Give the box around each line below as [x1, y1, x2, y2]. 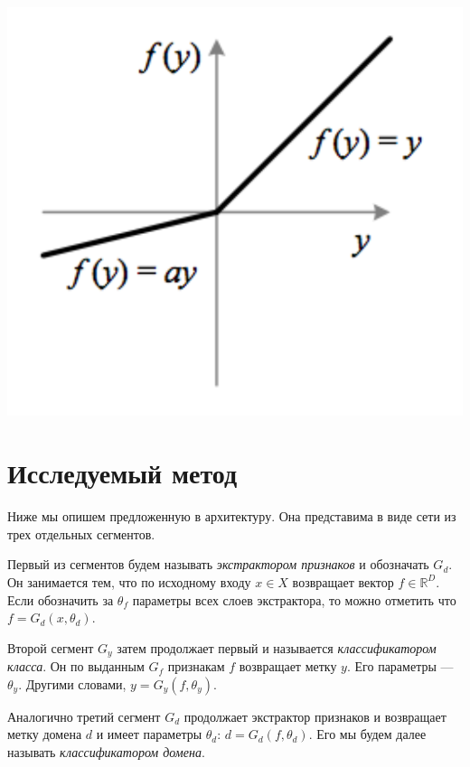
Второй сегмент [7, 638, 94, 657]
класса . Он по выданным [7, 657, 145, 676]
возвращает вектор [292, 572, 394, 591]
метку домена [7, 725, 82, 744]
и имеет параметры [96, 725, 202, 744]
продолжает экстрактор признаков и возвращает [183, 706, 446, 725]
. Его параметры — [346, 657, 454, 676]
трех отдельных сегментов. [7, 524, 155, 543]
